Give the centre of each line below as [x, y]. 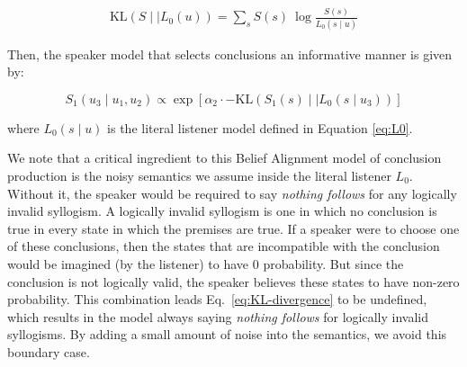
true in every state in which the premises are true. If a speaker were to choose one [233, 228]
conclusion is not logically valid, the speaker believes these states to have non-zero [233, 281]
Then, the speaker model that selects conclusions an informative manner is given [230, 54]
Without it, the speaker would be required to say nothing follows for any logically [232, 193]
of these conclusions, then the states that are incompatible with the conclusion [224, 246]
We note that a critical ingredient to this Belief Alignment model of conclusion [225, 158]
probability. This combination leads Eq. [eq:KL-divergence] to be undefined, [217, 299]
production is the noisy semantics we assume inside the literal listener [199, 176]
